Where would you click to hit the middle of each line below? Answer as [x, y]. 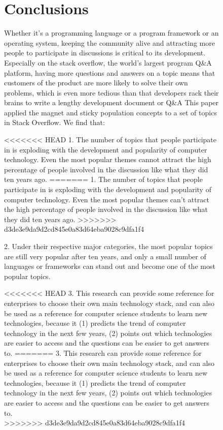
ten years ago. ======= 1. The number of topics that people [103, 179]
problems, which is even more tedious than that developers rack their [111, 92]
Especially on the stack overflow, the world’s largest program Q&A [108, 62]
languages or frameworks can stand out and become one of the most [110, 266]
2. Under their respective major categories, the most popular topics [108, 246]
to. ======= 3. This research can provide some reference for [103, 352]
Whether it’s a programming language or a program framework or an [111, 33]
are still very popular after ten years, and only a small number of [105, 256]
